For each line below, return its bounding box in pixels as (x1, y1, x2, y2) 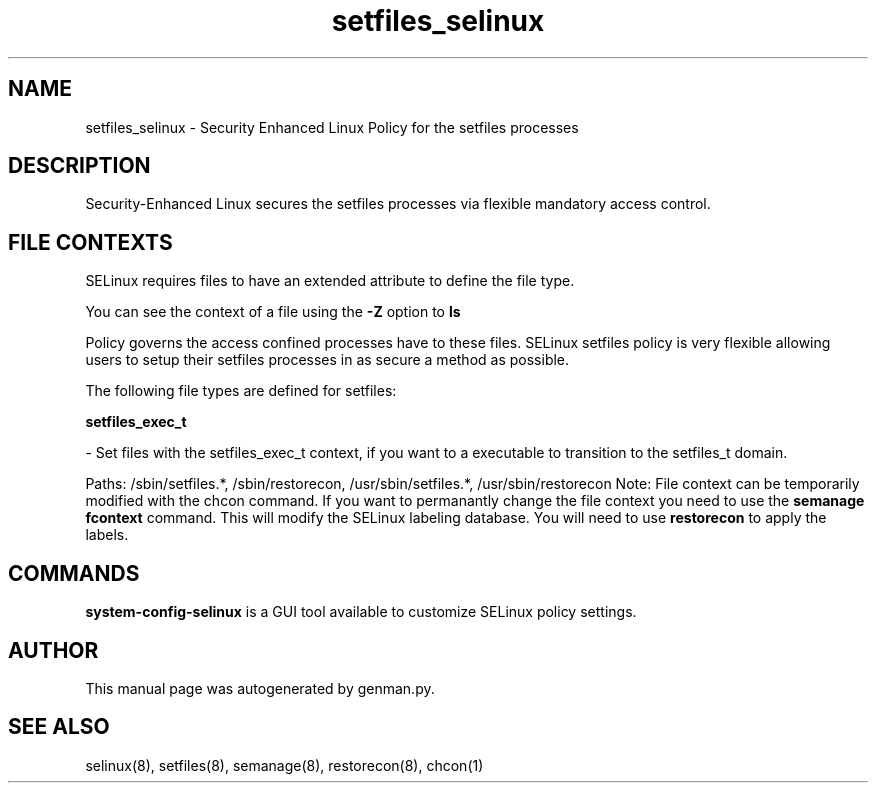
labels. (85, 526, 129, 544)
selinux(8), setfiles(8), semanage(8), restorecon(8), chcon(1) (85, 756, 484, 774)
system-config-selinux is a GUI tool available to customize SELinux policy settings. (85, 603, 637, 621)
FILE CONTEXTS (8, 229, 173, 255)
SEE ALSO (8, 714, 110, 740)
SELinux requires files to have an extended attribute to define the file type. (85, 272, 575, 290)
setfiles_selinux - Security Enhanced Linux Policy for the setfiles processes (85, 118, 579, 136)
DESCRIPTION (8, 153, 151, 179)
